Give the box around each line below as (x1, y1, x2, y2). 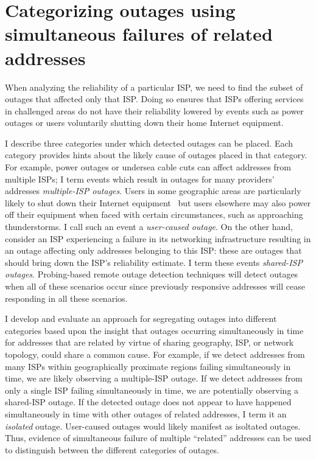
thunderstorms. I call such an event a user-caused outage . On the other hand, (5, 220, 293, 233)
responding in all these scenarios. (5, 291, 128, 304)
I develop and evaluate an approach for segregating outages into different (5, 312, 277, 325)
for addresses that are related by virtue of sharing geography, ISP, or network (5, 336, 294, 349)
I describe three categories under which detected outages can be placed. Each (5, 136, 293, 149)
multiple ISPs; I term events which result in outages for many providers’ (5, 172, 275, 185)
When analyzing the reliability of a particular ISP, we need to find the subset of (5, 80, 303, 93)
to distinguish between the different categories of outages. (5, 443, 219, 456)
